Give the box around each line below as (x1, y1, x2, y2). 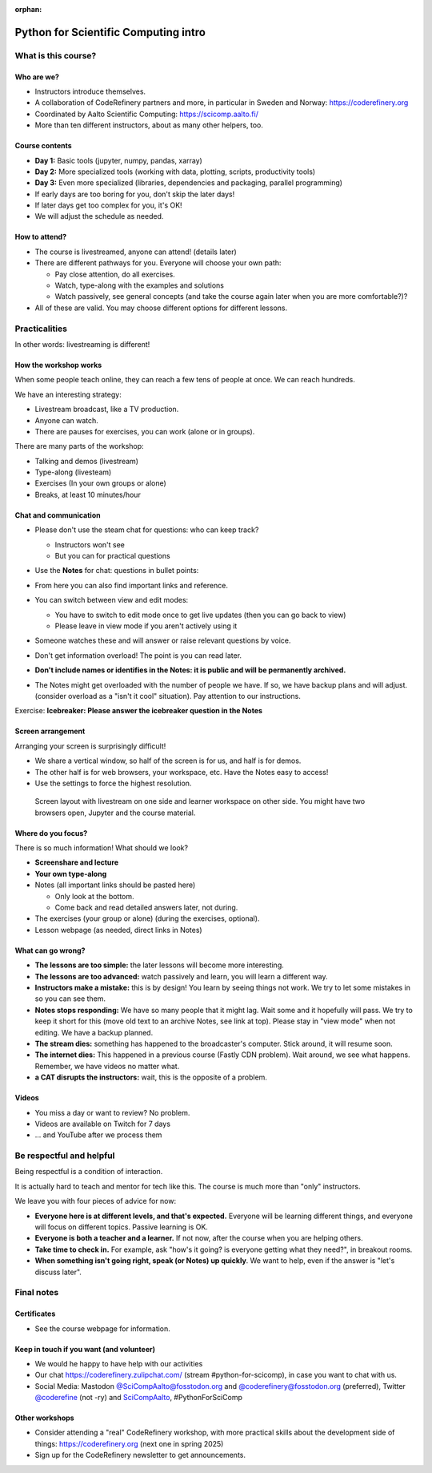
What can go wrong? (14, 946, 86, 955)
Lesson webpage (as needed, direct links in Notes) (34, 925, 203, 934)
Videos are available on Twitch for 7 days (34, 1119, 171, 1128)
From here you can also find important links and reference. (34, 580, 228, 590)
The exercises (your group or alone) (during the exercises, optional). (34, 914, 260, 923)
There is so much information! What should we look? (14, 843, 188, 853)
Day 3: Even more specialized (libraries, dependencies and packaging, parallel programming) (34, 178, 343, 188)
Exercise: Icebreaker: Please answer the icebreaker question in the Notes (14, 706, 263, 716)
